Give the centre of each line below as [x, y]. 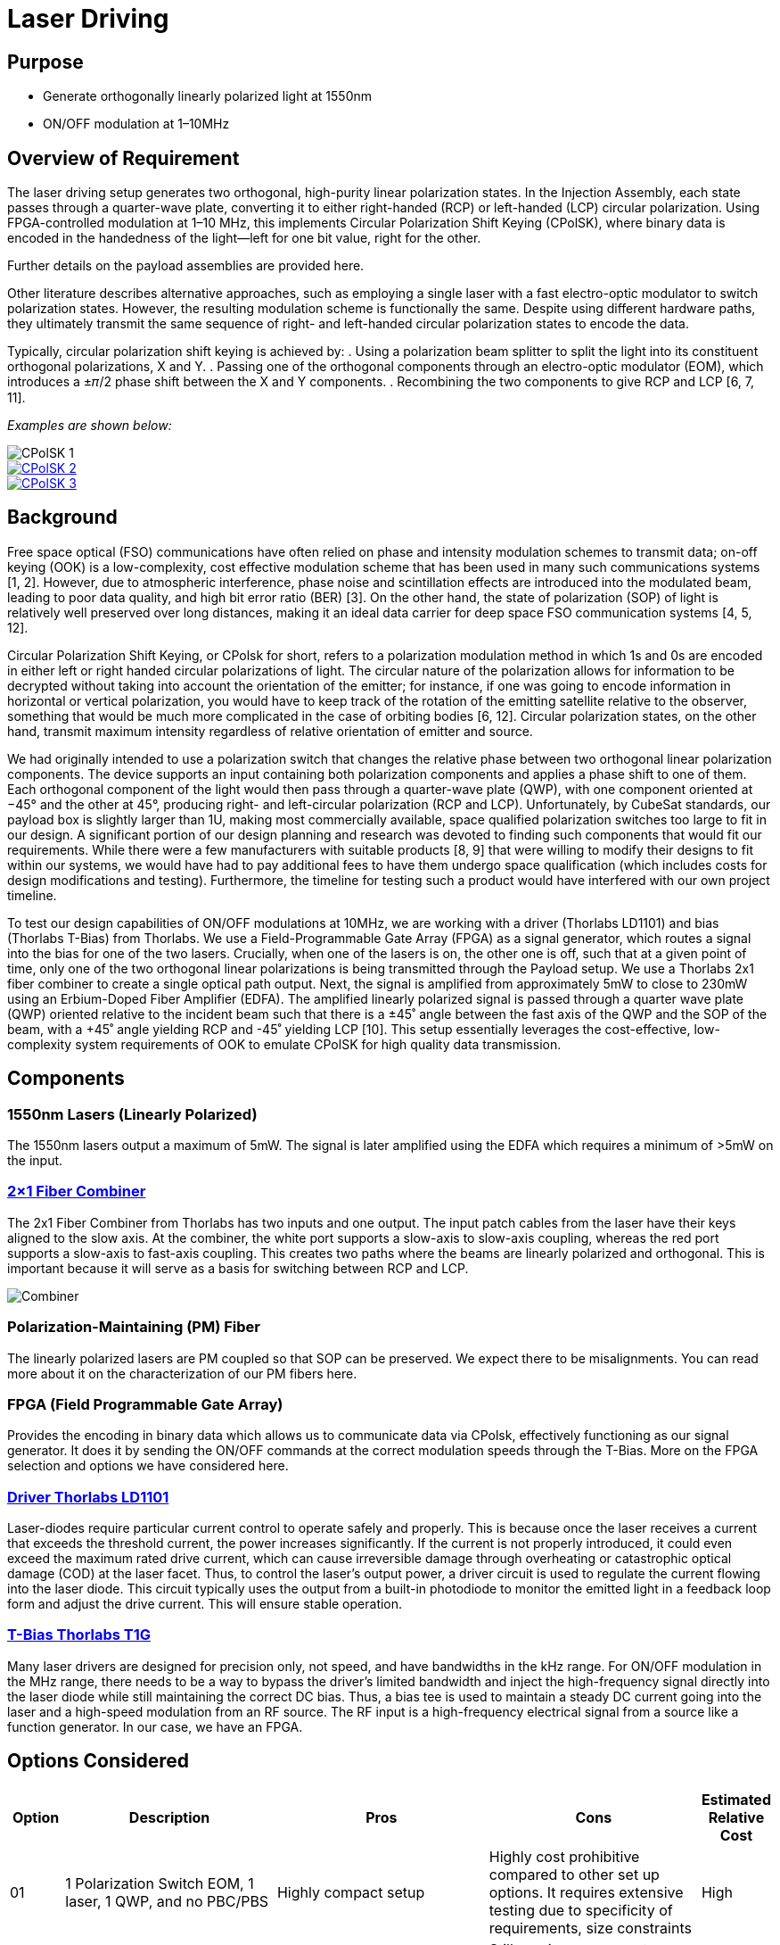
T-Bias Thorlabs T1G [79, 1635]
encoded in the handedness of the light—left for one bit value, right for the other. [244, 238]
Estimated [736, 1799]
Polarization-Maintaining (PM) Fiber [134, 1327]
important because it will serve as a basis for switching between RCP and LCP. [238, 1268]
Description [169, 1817]
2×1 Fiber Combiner [77, 1192]
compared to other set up [574, 1874]
